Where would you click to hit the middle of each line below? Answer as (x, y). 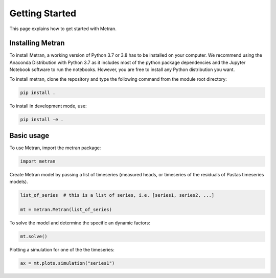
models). (19, 182)
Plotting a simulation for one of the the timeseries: (62, 250)
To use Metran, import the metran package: (55, 148)
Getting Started (43, 13)
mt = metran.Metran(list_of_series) (66, 210)
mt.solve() (34, 237)
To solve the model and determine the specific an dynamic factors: (80, 223)
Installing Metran (37, 43)
